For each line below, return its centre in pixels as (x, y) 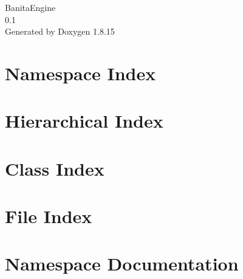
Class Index (55, 168)
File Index (49, 216)
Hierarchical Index (84, 121)
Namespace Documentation (122, 263)
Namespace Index (80, 73)
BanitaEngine (30, 7)
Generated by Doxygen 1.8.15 (60, 31)
